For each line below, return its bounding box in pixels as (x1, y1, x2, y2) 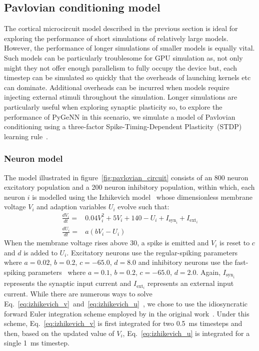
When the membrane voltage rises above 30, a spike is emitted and (4, 237, 209, 248)
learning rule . (4, 131, 48, 141)
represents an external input (147, 278, 234, 288)
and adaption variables (36, 201, 106, 212)
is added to (23, 247, 57, 257)
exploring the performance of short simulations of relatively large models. (4, 33, 228, 43)
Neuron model (4, 152, 63, 165)
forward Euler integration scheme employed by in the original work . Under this (4, 308, 249, 318)
